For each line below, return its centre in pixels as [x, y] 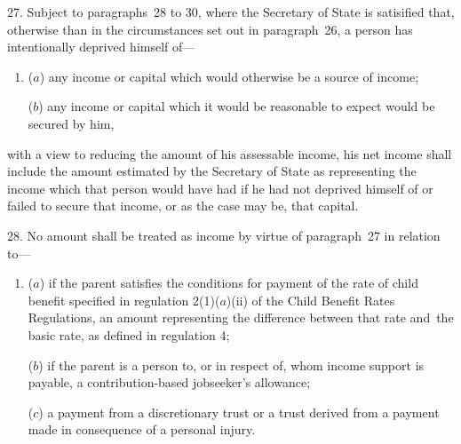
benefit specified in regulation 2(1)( [124, 300]
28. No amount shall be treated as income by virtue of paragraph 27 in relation [224, 235]
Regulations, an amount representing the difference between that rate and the [241, 317]
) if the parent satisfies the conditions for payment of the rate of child [229, 283]
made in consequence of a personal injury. [142, 429]
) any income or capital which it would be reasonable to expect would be [237, 106]
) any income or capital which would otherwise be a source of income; [229, 76]
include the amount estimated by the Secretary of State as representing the [212, 171]
